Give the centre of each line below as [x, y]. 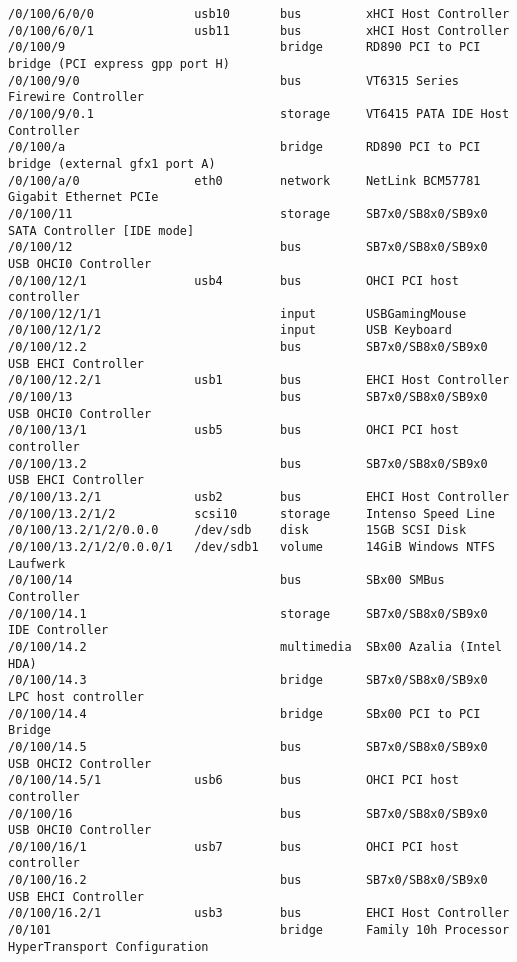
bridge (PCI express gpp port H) [119, 63]
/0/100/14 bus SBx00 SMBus [226, 580]
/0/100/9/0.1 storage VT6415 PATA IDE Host [259, 113]
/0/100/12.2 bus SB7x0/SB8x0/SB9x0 [248, 347]
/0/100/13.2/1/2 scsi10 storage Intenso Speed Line [251, 513]
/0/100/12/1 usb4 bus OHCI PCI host [234, 280]
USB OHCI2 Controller [80, 763]
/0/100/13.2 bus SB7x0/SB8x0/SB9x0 [248, 463]
